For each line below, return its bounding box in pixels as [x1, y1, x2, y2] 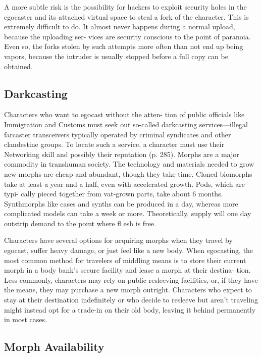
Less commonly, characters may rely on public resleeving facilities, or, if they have [4, 274, 258, 285]
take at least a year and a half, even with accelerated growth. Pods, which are [4, 178, 245, 189]
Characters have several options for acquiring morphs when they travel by [4, 235, 233, 245]
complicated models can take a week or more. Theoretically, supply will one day [4, 208, 251, 219]
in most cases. [4, 314, 47, 325]
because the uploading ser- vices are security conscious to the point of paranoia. [4, 31, 251, 41]
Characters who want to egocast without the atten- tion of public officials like [4, 109, 245, 120]
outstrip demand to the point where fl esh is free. [4, 218, 156, 228]
